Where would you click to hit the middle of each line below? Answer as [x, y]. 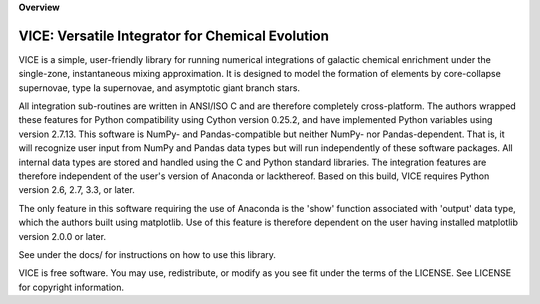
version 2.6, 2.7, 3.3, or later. [76, 190]
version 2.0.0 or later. [62, 236]
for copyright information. [71, 287]
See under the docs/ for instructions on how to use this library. [147, 254]
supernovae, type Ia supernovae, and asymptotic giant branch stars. [159, 87]
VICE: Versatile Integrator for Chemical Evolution [174, 35]
